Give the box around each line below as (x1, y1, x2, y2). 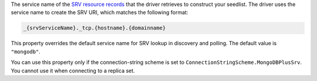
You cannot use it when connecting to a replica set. (11, 67, 135, 74)
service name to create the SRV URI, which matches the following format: (11, 9, 188, 16)
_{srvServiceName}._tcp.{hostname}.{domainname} (23, 25, 166, 32)
